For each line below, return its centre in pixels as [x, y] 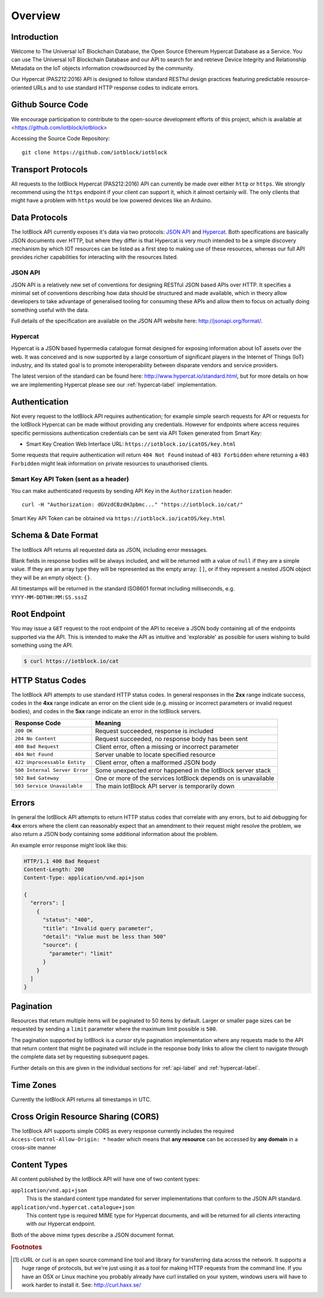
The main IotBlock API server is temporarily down [165, 786]
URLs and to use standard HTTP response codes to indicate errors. [116, 88]
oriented [22, 88]
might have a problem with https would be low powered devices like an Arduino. [112, 201]
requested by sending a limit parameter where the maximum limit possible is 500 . [114, 1029]
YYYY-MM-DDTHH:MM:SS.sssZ [49, 597]
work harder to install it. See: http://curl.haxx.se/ [81, 1285]
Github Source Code [50, 105]
